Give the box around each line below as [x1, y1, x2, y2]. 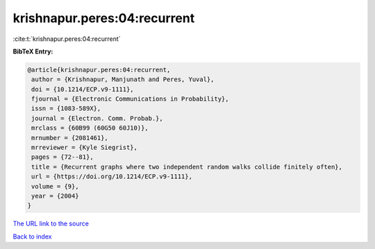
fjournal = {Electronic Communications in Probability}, [31, 95, 229, 103]
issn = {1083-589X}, [31, 105, 101, 112]
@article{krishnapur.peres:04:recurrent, [27, 66, 171, 74]
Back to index [12, 232, 52, 241]
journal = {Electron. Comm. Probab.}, [31, 114, 163, 122]
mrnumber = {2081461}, [31, 134, 109, 141]
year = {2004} [31, 192, 79, 200]
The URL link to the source [12, 219, 90, 228]
